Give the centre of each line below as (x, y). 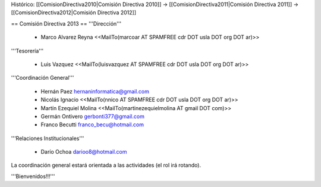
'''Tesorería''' (27, 51)
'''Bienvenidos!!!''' (33, 176)
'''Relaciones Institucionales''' (48, 138)
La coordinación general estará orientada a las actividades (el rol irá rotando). (106, 165)
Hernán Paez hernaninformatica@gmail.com (95, 91)
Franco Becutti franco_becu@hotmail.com (92, 124)
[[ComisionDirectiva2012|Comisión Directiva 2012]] (74, 13)
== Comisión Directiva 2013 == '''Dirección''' (66, 23)
